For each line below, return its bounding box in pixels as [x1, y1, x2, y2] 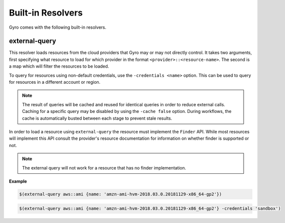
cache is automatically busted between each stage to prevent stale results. [22, 115, 172, 121]
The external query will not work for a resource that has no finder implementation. [22, 165, 186, 170]
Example [9, 178, 27, 184]
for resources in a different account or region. [9, 79, 101, 85]
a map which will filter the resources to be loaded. [9, 63, 109, 69]
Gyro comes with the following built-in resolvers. [9, 24, 107, 30]
